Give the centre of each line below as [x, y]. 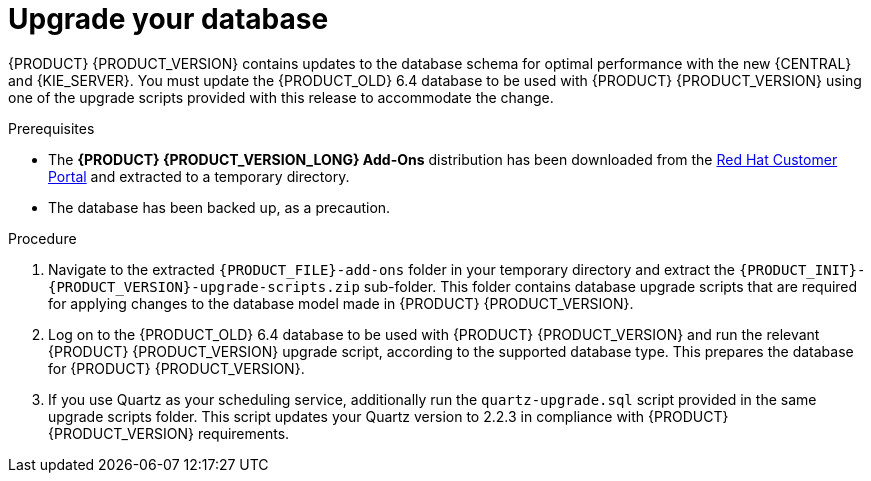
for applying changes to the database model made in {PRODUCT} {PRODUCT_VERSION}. [341, 303]
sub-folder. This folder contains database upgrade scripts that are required [610, 286]
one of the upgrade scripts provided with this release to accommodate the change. [281, 97]
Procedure [42, 238]
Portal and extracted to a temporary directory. [199, 176]
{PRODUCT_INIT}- [802, 269]
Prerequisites [51, 128]
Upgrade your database [168, 19]
